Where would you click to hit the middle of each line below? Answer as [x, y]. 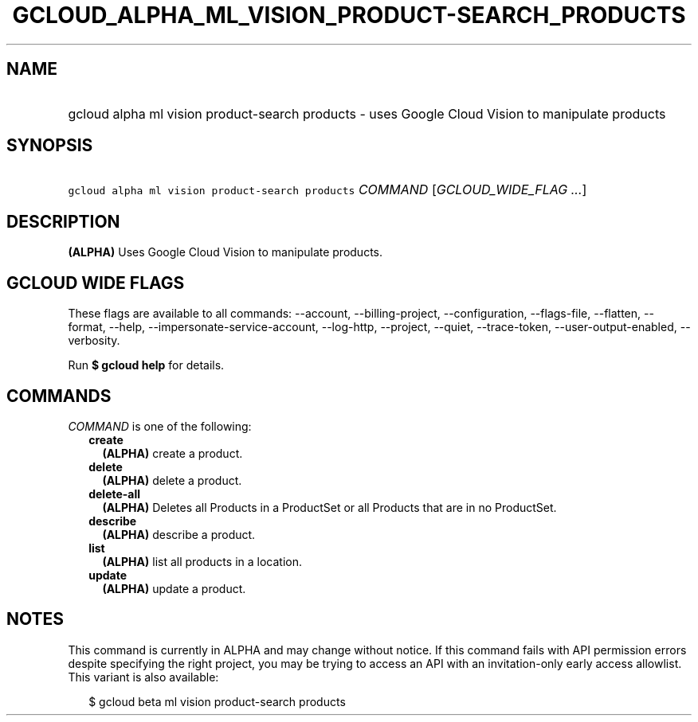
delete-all [115, 494]
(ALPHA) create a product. [173, 453]
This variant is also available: [143, 677]
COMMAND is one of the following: [160, 426]
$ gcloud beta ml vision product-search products [217, 701]
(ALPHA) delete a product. [172, 480]
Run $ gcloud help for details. [146, 365]
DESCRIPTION [63, 221]
